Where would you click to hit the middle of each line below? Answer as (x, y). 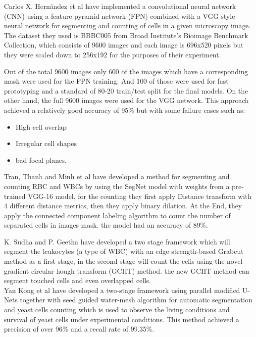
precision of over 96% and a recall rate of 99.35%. (79, 329)
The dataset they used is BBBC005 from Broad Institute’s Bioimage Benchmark (126, 35)
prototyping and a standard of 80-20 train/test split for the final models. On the (126, 90)
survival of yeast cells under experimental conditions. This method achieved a (122, 319)
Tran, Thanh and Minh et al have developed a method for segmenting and (117, 176)
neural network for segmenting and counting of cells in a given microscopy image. (127, 25)
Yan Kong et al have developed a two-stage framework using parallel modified (122, 290)
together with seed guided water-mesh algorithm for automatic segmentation (136, 300)
